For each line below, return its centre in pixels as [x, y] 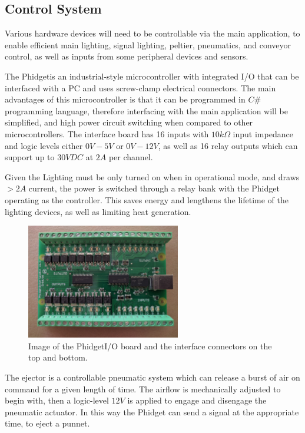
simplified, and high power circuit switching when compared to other [129, 122]
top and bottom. [58, 357]
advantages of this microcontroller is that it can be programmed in [125, 99]
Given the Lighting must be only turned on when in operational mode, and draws [152, 176]
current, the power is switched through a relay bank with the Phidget [154, 188]
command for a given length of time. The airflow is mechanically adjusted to [143, 389]
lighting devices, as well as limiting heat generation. [98, 211]
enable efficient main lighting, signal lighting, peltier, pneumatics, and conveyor [148, 44]
